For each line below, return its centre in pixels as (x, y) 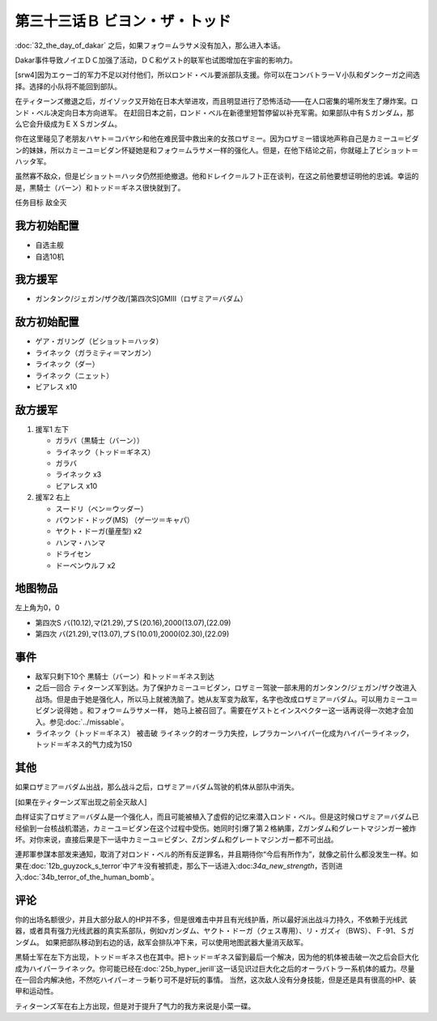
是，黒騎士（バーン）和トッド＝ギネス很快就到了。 (100, 187)
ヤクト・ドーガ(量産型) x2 (99, 532)
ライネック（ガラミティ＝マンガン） (95, 352)
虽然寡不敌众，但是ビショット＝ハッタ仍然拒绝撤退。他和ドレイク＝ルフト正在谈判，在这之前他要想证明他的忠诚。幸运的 (217, 176)
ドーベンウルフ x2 (86, 565)
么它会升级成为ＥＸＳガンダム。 (68, 124)
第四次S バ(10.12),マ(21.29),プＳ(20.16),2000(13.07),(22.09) (133, 622)
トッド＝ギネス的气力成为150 (84, 745)
